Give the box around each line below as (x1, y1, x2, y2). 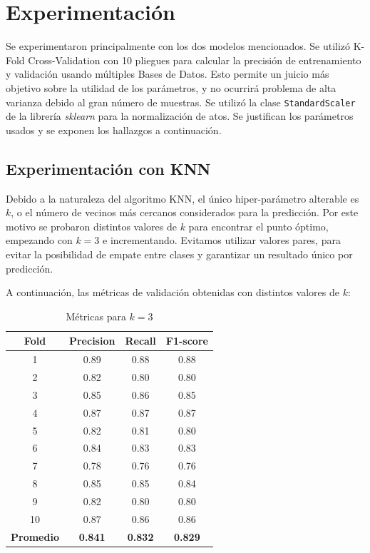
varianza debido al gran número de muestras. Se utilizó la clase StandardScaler (6, 94, 356, 109)
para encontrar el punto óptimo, (188, 218, 329, 233)
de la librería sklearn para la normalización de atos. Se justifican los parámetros (6, 108, 354, 123)
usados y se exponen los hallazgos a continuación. (6, 122, 222, 137)
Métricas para (66, 308, 126, 323)
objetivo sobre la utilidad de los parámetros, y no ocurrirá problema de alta (6, 80, 336, 95)
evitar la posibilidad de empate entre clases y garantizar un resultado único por (6, 246, 353, 261)
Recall (125, 333, 156, 348)
